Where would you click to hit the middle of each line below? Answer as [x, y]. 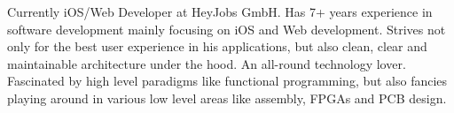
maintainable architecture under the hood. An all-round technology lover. [207, 63]
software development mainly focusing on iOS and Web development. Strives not [227, 29]
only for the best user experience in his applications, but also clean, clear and [217, 46]
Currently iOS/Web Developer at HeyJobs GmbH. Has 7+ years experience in [220, 11]
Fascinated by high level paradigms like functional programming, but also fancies [227, 81]
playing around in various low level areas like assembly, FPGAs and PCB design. [227, 98]
